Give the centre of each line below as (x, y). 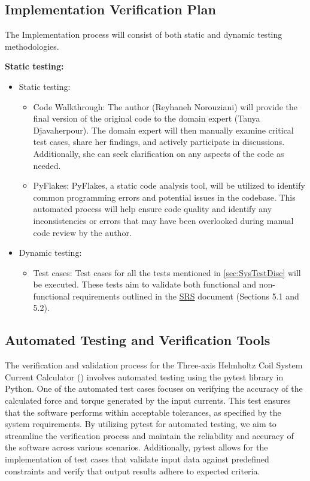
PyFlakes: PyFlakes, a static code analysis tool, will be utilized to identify (169, 185)
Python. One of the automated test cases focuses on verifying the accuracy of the (154, 388)
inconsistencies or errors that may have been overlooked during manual (163, 220)
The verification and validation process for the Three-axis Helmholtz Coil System (154, 365)
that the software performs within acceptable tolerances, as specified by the (143, 412)
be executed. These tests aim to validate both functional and (145, 284)
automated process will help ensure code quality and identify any (153, 209)
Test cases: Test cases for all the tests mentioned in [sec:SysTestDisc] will (167, 272)
